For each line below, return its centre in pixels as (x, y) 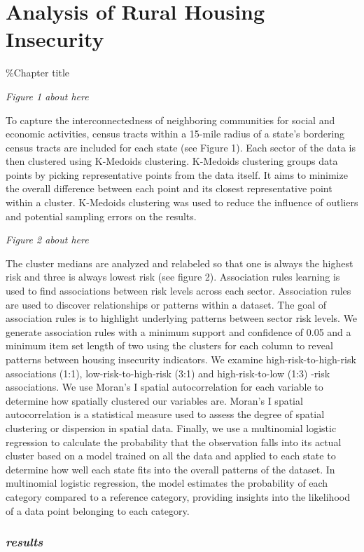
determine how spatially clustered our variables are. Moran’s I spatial (154, 400)
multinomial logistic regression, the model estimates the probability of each (167, 483)
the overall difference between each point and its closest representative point (169, 188)
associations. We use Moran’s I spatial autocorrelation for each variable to (164, 387)
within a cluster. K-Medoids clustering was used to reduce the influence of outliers (182, 202)
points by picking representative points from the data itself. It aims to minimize (177, 174)
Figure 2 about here (47, 240)
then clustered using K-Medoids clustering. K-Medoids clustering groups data (172, 161)
